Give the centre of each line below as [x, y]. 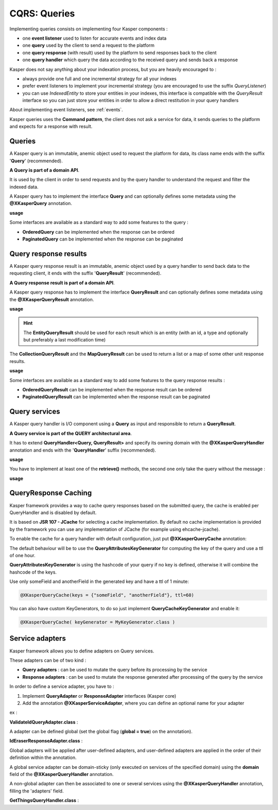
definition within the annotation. [43, 757]
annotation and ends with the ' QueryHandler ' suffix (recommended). [83, 450]
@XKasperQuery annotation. [41, 203]
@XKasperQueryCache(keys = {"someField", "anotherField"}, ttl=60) [107, 595]
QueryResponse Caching [51, 493]
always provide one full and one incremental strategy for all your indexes [100, 79]
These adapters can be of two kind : [48, 660]
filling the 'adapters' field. [37, 791]
